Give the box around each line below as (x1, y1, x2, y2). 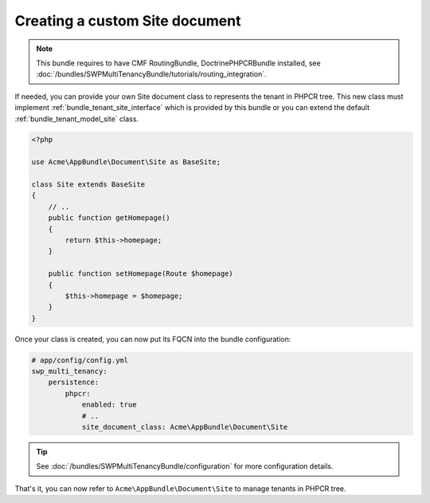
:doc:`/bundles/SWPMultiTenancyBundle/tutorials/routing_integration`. (36, 69, 267, 79)
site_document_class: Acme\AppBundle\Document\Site (81, 422, 288, 432)
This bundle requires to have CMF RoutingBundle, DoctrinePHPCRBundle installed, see (36, 58, 322, 68)
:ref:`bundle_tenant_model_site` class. (14, 114, 139, 124)
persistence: (48, 378, 100, 387)
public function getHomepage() (48, 214, 170, 222)
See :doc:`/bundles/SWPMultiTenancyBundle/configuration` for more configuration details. (36, 462, 334, 471)
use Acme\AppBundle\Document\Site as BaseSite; (31, 158, 221, 167)
